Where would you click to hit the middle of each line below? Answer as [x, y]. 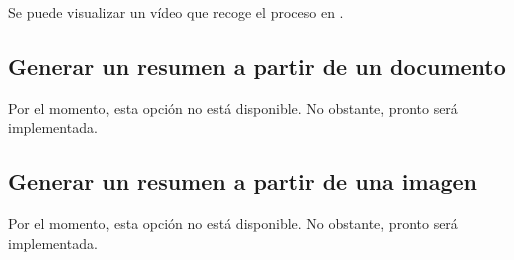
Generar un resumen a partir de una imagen [242, 181]
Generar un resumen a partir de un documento [257, 65]
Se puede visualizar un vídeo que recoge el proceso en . [176, 12]
